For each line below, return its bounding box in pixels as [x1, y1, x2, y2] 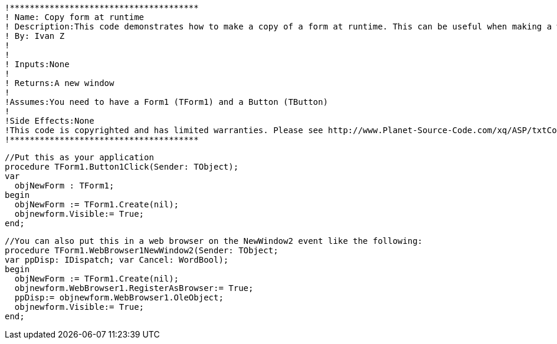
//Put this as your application [5, 153, 154, 162]
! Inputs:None [5, 59, 70, 69]
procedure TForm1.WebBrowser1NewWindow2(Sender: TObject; [5, 246, 278, 255]
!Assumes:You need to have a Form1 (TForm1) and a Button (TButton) [5, 97, 328, 107]
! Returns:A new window [5, 78, 114, 88]
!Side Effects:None [5, 116, 94, 125]
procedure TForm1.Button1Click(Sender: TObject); [5, 162, 239, 171]
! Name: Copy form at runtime [5, 12, 145, 22]
